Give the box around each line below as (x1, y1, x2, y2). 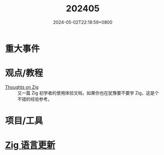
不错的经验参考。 (17, 96, 52, 102)
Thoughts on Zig (5, 84, 39, 90)
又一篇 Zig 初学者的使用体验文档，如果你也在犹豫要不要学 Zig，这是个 (17, 90, 159, 96)
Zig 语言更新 (5, 140, 56, 151)
